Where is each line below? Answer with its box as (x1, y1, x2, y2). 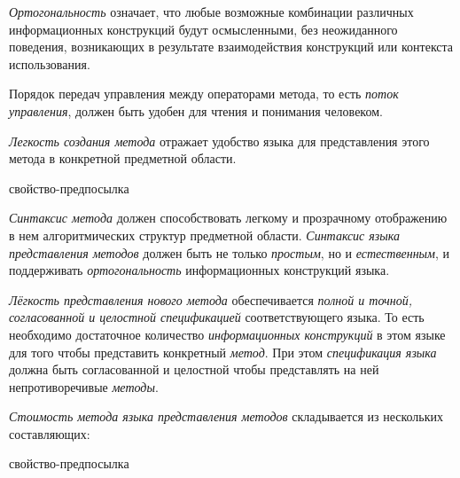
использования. (9, 54, 90, 73)
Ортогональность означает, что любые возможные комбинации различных (9, 3, 414, 20)
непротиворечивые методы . (9, 377, 159, 396)
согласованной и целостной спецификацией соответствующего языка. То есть (9, 308, 425, 326)
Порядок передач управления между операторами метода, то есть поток (9, 84, 399, 103)
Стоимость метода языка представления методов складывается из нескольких (9, 407, 444, 426)
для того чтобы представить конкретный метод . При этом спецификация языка (9, 342, 437, 361)
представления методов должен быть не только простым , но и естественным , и (9, 243, 450, 262)
